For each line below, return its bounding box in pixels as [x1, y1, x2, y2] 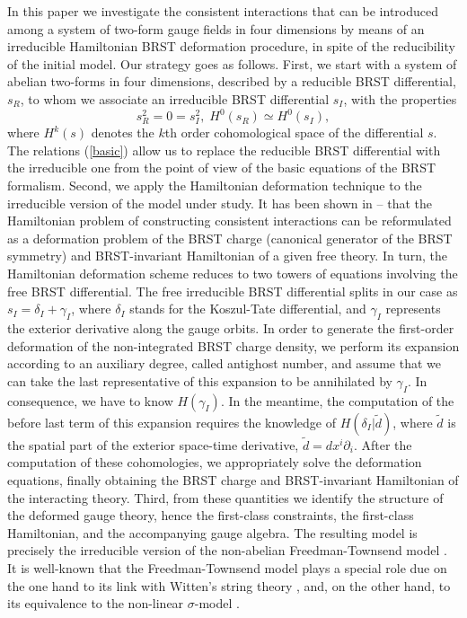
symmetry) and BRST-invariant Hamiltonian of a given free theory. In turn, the [7, 246, 447, 265]
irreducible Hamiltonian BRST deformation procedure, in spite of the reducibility [7, 37, 455, 56]
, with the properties [343, 89, 457, 108]
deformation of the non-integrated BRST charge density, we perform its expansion [7, 336, 460, 355]
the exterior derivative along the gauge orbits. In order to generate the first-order [7, 318, 454, 337]
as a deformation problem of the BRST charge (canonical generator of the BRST [7, 228, 453, 247]
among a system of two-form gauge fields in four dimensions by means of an [7, 19, 425, 38]
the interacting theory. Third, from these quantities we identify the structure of [7, 488, 444, 507]
